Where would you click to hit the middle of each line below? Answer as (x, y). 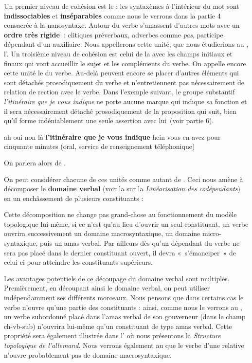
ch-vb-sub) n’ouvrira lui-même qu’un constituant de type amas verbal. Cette (118, 326)
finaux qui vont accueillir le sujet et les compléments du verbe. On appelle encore (125, 63)
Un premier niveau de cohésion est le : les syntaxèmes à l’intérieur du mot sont (122, 6)
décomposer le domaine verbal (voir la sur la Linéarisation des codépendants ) (122, 189)
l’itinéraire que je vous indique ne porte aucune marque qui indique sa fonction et (126, 101)
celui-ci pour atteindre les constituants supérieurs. (78, 262)
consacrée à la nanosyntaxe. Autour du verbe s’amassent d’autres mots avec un (122, 25)
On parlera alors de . (35, 162)
